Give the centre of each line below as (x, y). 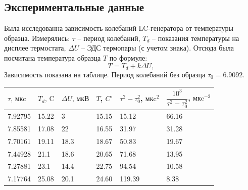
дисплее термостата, (35, 48)
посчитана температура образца (53, 57)
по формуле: (128, 57)
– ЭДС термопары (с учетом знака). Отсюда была (158, 48)
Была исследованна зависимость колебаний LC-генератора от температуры (119, 28)
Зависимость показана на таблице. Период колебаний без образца (105, 75)
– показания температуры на (195, 38)
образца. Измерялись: (37, 38)
